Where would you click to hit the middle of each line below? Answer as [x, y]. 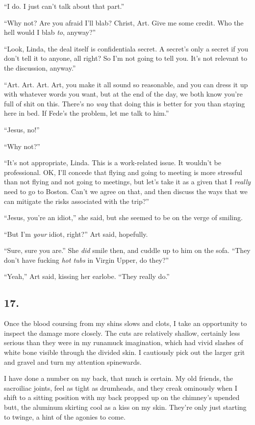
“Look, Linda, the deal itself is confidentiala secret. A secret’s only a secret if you [126, 48]
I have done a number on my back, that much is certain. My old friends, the [118, 378]
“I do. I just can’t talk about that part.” [64, 6]
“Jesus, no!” [22, 129]
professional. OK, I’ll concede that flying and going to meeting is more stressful [123, 172]
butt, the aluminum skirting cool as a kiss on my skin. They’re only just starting [125, 407]
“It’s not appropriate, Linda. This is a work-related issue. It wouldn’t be [113, 162]
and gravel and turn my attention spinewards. [73, 362]
